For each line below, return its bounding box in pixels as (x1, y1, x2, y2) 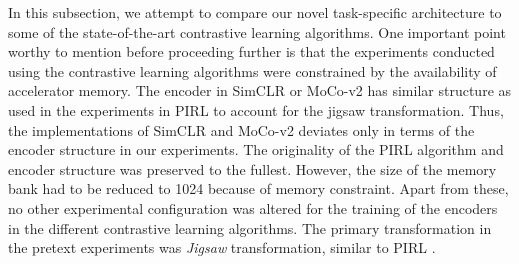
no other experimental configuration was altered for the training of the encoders (8, 197, 498, 218)
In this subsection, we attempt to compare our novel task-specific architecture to (8, 2, 502, 22)
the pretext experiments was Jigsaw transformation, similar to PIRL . (8, 237, 436, 258)
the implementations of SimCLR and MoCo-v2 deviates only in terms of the (8, 119, 475, 140)
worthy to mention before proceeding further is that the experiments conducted (8, 41, 495, 62)
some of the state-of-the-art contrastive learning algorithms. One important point (8, 21, 506, 42)
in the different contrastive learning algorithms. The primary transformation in (8, 217, 492, 238)
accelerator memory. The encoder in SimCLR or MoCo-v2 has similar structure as (8, 80, 512, 101)
